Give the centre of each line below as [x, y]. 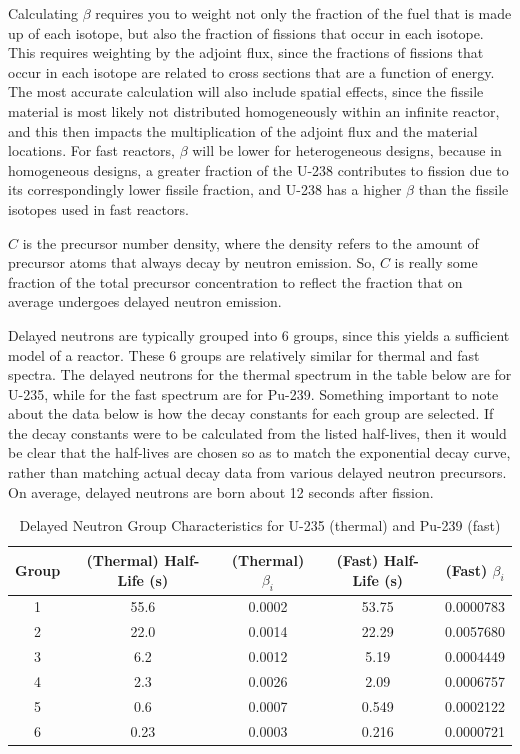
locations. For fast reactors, [91, 150]
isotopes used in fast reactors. [98, 208]
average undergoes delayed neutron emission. [145, 301]
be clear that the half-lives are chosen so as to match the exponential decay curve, [259, 452]
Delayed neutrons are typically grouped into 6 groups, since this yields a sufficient [259, 334]
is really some [436, 262]
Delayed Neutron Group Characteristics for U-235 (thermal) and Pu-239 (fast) [260, 525]
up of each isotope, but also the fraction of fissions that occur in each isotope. [246, 32]
